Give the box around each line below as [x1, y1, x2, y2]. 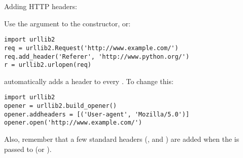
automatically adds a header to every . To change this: [4, 75, 173, 86]
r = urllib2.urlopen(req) [4, 61, 91, 69]
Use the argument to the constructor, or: [4, 18, 131, 28]
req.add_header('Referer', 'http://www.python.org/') [4, 53, 190, 60]
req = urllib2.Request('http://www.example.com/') [4, 44, 179, 52]
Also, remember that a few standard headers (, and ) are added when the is [4, 134, 239, 144]
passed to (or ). [4, 143, 52, 154]
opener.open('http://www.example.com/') [4, 119, 143, 127]
